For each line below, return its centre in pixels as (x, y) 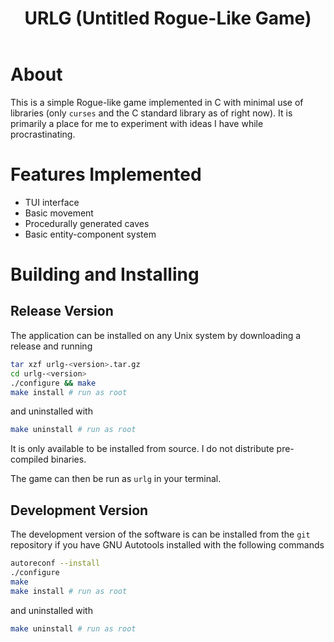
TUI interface (52, 202)
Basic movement (59, 213)
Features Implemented (106, 174)
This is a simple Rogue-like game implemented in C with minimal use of (157, 102)
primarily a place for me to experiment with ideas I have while (137, 123)
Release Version (62, 311)
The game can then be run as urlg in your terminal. (116, 479)
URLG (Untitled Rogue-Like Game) (168, 18)
